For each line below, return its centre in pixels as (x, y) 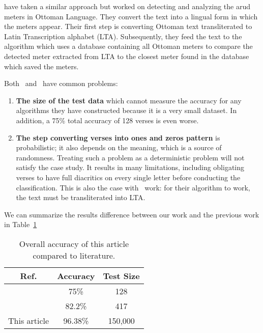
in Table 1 (21, 224)
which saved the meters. (41, 66)
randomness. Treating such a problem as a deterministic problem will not (130, 157)
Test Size (121, 275)
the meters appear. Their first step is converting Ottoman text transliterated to (128, 26)
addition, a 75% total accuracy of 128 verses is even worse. (107, 120)
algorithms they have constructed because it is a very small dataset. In (126, 110)
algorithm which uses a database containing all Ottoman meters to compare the (128, 46)
